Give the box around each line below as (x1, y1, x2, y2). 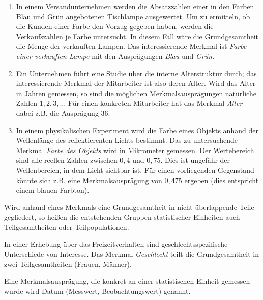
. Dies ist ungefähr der (160, 155, 230, 165)
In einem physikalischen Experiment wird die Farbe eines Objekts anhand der (16, 125, 258, 135)
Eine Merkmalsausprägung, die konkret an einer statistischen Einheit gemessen (4, 276, 250, 286)
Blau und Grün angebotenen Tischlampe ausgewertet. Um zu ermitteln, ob (16, 11, 250, 21)
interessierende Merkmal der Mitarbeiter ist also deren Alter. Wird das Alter (16, 78, 256, 88)
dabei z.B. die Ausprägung (16, 107, 99, 118)
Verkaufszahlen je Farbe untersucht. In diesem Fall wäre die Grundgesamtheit (16, 31, 259, 41)
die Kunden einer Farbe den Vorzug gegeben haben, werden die (16, 21, 214, 32)
